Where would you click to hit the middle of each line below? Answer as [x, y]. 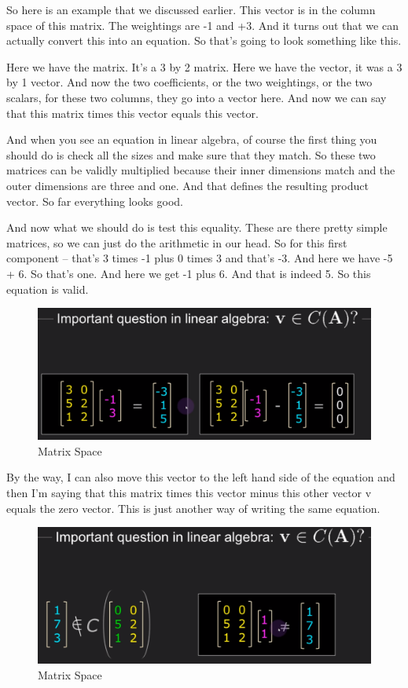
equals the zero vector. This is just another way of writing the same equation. [193, 508]
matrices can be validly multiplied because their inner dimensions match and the [201, 170]
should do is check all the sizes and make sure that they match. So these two [191, 154]
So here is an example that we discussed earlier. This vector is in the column [191, 9]
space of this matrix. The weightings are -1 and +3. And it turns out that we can [202, 25]
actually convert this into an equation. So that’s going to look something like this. [204, 40]
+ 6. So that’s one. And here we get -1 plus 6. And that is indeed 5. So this [189, 273]
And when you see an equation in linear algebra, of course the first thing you [192, 139]
